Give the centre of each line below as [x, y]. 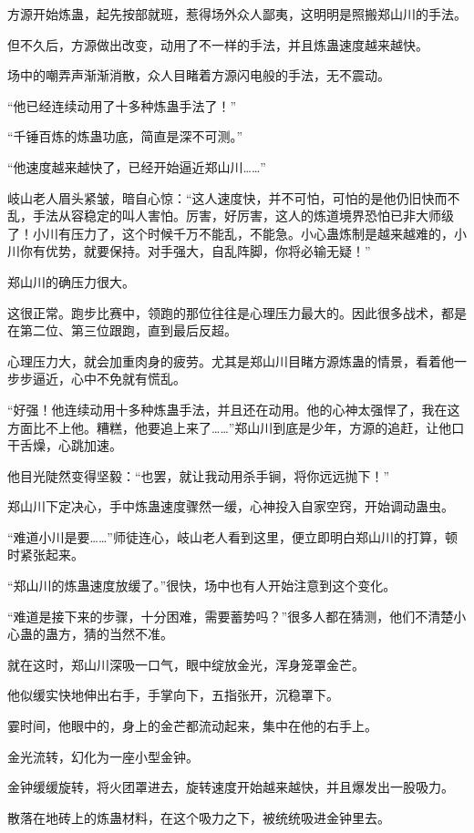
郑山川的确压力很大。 [71, 281]
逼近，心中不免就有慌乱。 [109, 379]
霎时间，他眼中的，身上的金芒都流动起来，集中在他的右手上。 [192, 726]
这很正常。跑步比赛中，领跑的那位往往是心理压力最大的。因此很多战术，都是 [237, 312]
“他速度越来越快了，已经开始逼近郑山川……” [137, 166]
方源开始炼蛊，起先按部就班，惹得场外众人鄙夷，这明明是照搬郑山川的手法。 [237, 14]
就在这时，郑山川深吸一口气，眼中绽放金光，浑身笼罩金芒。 [186, 664]
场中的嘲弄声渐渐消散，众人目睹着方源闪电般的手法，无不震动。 [199, 75]
